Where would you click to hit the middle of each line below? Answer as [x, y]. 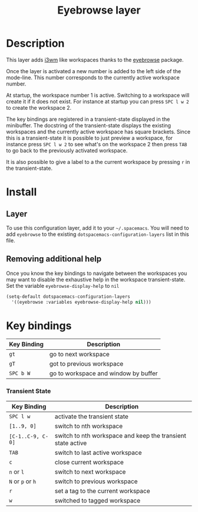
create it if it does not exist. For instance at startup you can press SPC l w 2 [98, 101]
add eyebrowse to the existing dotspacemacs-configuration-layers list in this [98, 234]
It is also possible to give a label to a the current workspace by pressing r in [98, 162]
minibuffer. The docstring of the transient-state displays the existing [89, 125]
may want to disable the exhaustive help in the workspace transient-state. [96, 279]
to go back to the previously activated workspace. [67, 150]
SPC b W [20, 373]
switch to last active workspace [98, 452]
